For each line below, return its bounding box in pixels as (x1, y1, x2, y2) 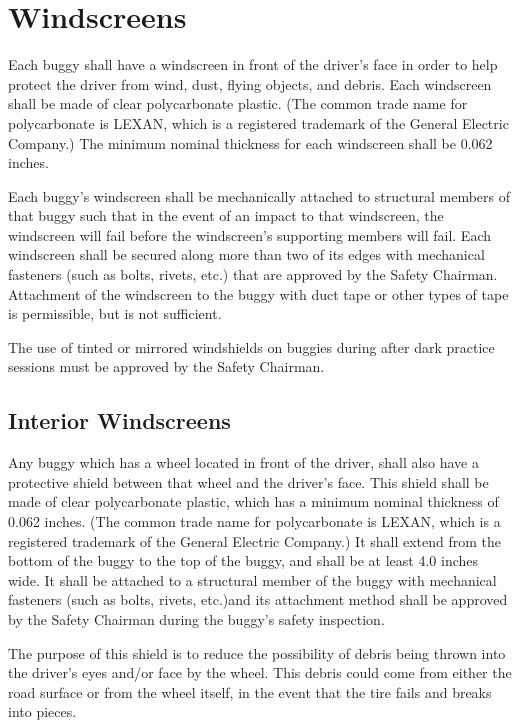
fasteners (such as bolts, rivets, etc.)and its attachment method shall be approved (8, 589, 508, 610)
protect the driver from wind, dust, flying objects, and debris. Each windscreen (8, 73, 492, 94)
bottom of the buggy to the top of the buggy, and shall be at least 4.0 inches (8, 550, 479, 571)
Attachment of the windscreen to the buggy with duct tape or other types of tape (8, 283, 509, 304)
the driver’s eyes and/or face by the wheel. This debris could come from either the (8, 662, 512, 683)
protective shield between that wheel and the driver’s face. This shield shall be (8, 471, 489, 492)
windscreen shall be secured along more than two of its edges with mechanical (8, 244, 485, 265)
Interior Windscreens (8, 405, 231, 436)
